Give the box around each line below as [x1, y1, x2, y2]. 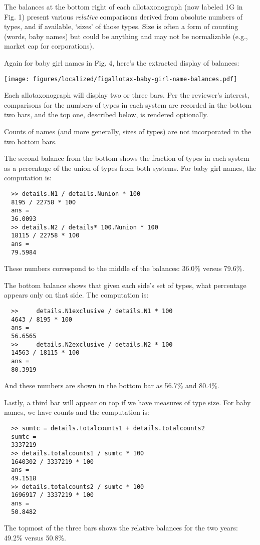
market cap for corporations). [4, 41, 94, 51]
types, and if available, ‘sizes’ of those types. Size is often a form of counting [4, 21, 238, 32]
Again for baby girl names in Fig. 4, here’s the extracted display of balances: [4, 57, 239, 68]
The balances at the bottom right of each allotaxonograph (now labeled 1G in [4, 2, 243, 12]
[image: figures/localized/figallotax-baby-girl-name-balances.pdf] [4, 75, 237, 83]
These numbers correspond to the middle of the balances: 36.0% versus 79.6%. [4, 263, 244, 274]
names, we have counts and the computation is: [4, 407, 149, 417]
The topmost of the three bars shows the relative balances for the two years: [4, 522, 238, 533]
